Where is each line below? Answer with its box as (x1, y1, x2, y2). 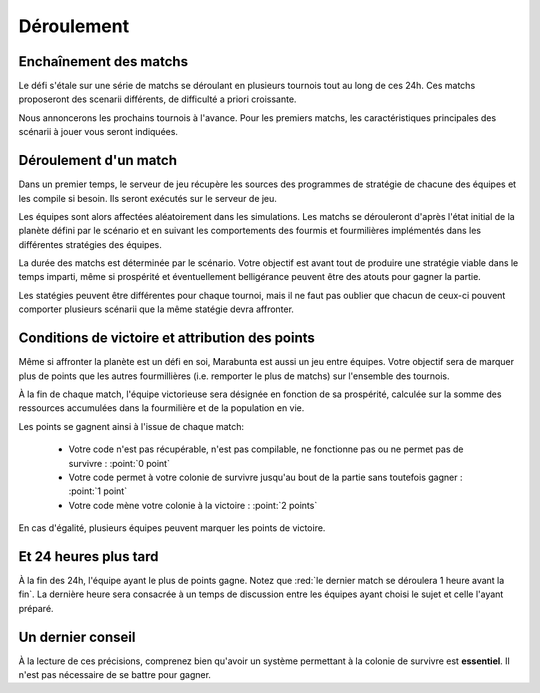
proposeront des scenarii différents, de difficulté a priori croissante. (18, 93, 297, 105)
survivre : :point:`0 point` (68, 457, 170, 469)
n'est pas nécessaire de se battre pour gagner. (18, 669, 212, 681)
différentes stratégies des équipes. (18, 238, 162, 250)
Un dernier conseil (18, 628, 136, 645)
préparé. (18, 602, 54, 614)
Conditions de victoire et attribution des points (18, 330, 315, 347)
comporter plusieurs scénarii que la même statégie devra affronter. (18, 303, 295, 315)
